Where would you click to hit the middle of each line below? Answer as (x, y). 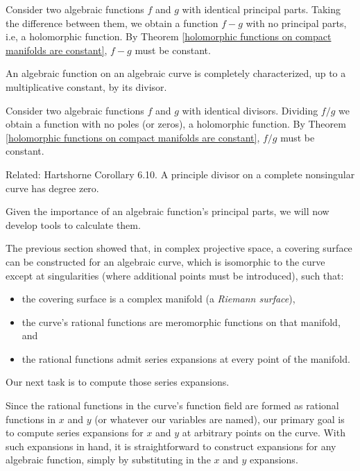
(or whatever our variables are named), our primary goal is (220, 419)
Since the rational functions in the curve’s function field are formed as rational (172, 405)
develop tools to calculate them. (73, 224)
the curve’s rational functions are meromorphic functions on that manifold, (181, 322)
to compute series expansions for (75, 433)
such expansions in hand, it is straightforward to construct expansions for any (171, 446)
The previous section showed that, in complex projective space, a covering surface (179, 248)
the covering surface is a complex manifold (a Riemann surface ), (158, 299)
